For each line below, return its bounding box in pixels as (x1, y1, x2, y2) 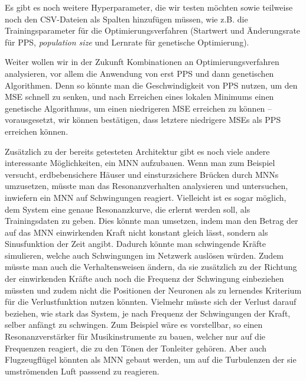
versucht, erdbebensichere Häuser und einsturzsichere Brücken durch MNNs (5, 168, 279, 180)
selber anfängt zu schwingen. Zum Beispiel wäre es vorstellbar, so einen (5, 318, 263, 331)
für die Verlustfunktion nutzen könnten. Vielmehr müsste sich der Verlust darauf (5, 295, 297, 308)
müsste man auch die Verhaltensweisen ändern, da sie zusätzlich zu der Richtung (5, 260, 297, 273)
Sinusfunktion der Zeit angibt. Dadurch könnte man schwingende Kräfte (5, 237, 266, 250)
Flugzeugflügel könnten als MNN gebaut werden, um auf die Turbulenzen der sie (5, 353, 297, 366)
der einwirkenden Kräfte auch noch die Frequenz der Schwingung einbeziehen (5, 272, 284, 285)
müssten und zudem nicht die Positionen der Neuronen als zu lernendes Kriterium (5, 284, 302, 296)
